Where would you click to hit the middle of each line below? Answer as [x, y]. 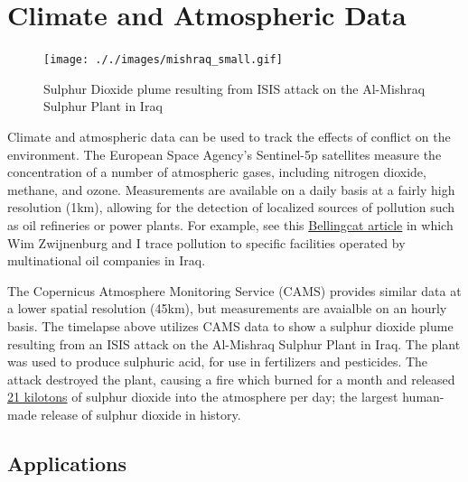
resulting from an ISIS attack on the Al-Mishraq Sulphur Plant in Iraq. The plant [234, 343]
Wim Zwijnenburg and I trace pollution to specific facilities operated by [206, 242]
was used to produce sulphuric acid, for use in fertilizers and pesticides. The [218, 361]
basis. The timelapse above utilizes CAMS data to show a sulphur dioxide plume [230, 325]
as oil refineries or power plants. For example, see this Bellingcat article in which [230, 224]
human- [423, 397]
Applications [67, 463]
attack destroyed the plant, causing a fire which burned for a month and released [231, 379]
